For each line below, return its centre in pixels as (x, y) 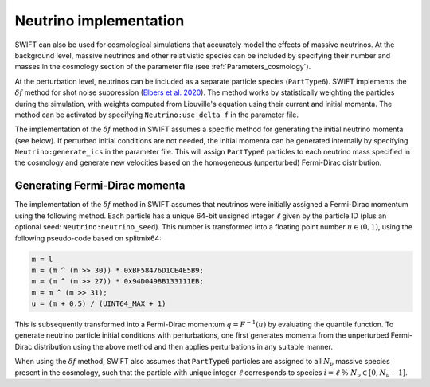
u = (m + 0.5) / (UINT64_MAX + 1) (99, 304)
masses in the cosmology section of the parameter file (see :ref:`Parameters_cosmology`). (163, 67)
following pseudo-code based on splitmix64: (88, 238)
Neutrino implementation (100, 21)
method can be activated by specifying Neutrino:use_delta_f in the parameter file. (156, 115)
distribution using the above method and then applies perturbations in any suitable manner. (184, 346)
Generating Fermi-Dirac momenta (100, 186)
